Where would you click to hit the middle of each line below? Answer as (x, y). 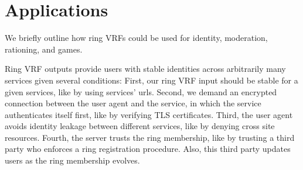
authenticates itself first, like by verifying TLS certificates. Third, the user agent (149, 114)
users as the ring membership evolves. (72, 160)
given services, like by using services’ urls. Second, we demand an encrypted (141, 91)
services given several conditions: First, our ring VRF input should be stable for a (151, 80)
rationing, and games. (44, 49)
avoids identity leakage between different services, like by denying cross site (140, 126)
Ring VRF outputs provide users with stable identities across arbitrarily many (145, 69)
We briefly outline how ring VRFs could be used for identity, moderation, (136, 38)
